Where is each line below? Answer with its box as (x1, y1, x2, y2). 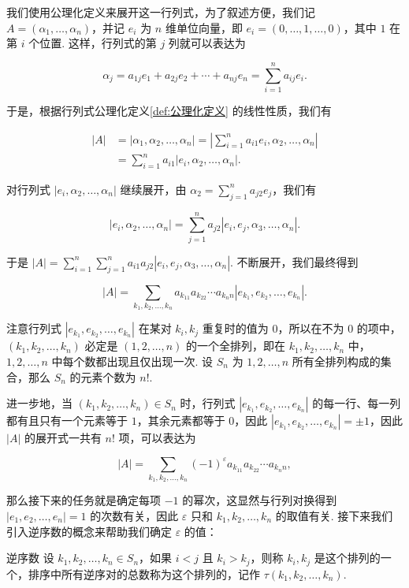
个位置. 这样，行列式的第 (28, 35, 157, 51)
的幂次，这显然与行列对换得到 (182, 492, 337, 508)
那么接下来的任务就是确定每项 (6, 492, 161, 508)
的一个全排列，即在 (186, 337, 286, 354)
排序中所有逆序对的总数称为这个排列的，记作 (28, 565, 260, 582)
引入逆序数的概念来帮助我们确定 (6, 523, 172, 539)
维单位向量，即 (165, 19, 243, 35)
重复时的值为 (202, 320, 269, 337)
